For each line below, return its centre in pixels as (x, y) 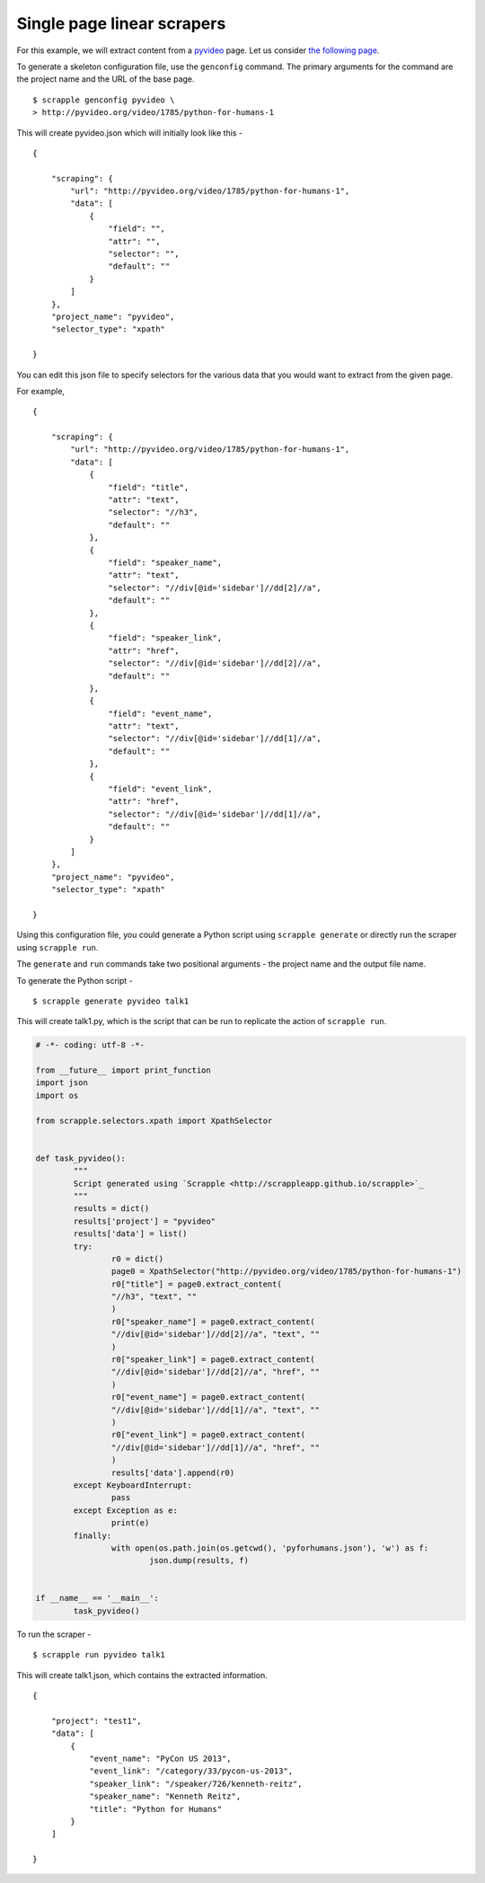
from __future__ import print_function (123, 1070)
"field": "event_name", (160, 713)
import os (57, 1095)
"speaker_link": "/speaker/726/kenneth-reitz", (196, 1784)
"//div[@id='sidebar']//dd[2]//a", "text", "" (216, 1335)
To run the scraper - (54, 1634)
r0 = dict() (137, 1259)
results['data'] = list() (130, 1234)
